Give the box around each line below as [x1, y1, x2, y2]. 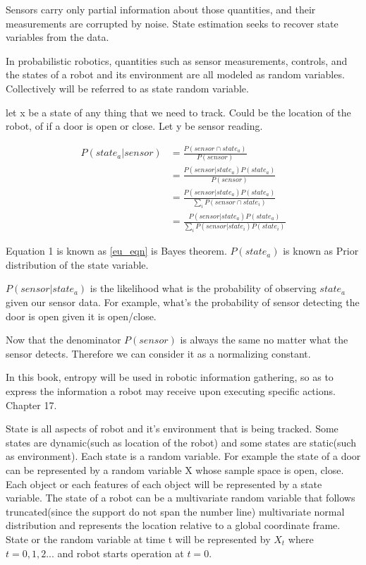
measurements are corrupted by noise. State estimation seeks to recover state [6, 16, 338, 30]
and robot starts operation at [57, 545, 184, 560]
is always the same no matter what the [180, 332, 348, 347]
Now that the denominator [6, 332, 121, 347]
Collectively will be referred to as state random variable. [6, 80, 249, 95]
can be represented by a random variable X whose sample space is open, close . [6, 462, 344, 477]
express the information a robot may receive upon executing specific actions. [6, 383, 336, 398]
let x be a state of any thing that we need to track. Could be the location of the [6, 104, 351, 119]
